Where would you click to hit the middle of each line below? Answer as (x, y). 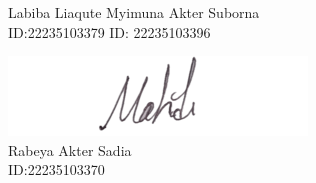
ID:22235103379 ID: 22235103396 (109, 31)
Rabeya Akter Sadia (70, 149)
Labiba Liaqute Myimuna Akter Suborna (134, 12)
